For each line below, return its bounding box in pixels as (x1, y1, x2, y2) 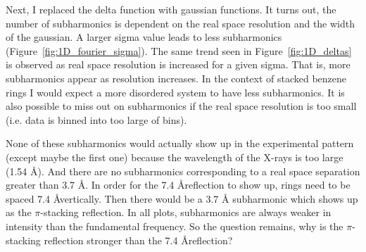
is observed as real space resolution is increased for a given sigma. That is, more (6, 57, 351, 72)
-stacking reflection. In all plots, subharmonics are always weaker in (40, 205, 332, 220)
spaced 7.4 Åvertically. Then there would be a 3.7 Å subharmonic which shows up (6, 191, 358, 206)
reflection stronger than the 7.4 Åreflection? (44, 232, 233, 247)
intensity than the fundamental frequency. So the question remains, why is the (6, 218, 343, 233)
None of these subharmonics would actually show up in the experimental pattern (6, 136, 354, 151)
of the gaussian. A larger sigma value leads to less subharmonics (6, 30, 282, 44)
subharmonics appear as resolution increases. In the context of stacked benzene (6, 70, 347, 85)
